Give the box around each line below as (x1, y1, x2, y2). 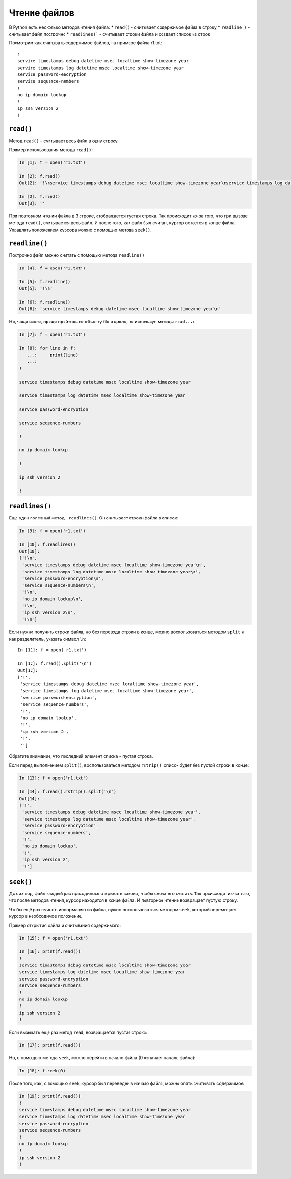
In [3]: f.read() (19, 194, 61, 199)
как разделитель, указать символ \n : (9, 636, 87, 642)
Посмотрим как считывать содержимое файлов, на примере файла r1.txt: (9, 40, 162, 46)
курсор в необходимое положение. (9, 913, 83, 919)
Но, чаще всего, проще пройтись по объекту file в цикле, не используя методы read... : (9, 319, 194, 324)
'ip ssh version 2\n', (22, 609, 76, 615)
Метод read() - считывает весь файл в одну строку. (9, 138, 119, 143)
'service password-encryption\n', (22, 576, 104, 581)
